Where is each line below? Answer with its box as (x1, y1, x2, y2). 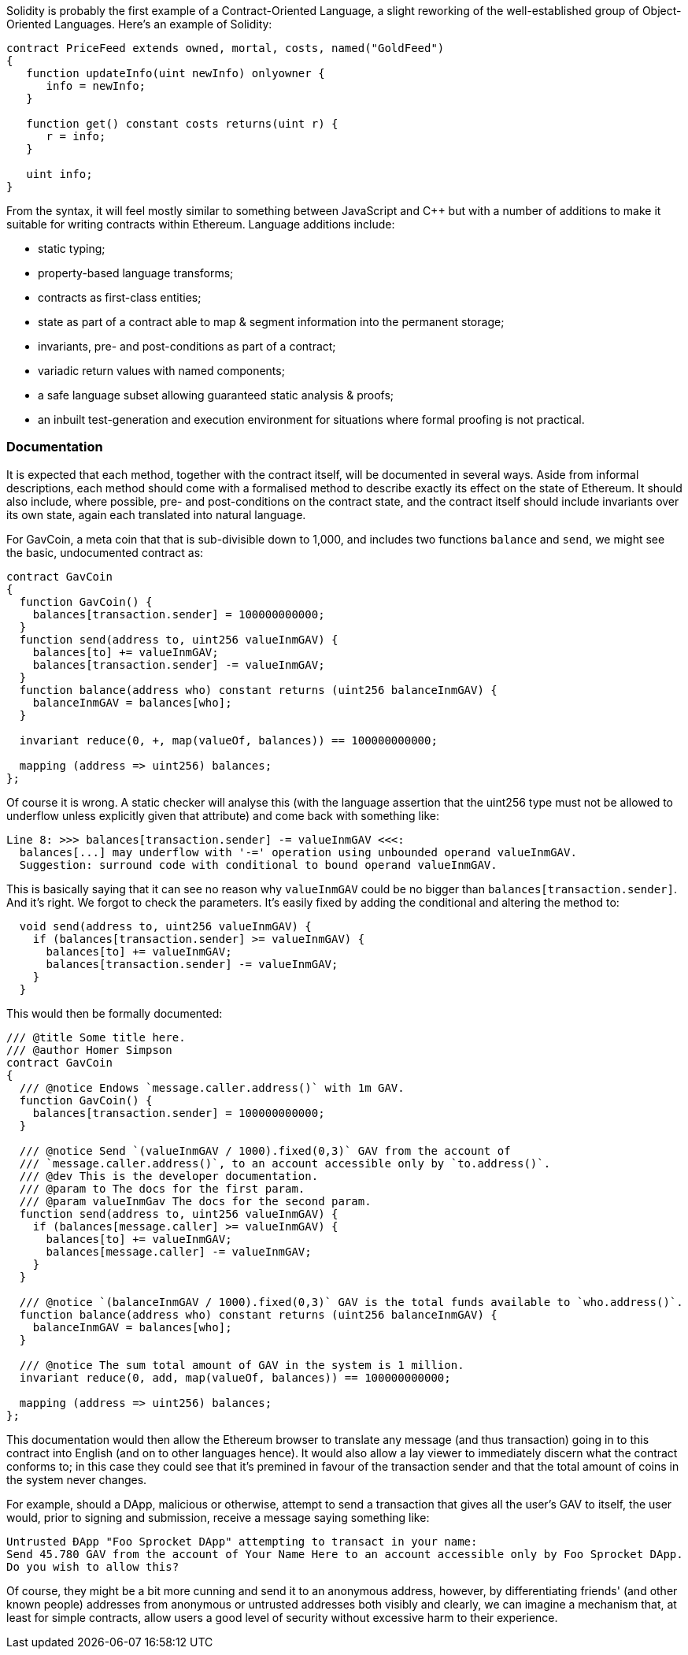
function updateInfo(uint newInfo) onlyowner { (26, 67, 325, 80)
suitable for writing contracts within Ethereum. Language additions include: (6, 217, 395, 231)
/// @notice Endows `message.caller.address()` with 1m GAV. (19, 1081, 405, 1094)
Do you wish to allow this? (6, 1560, 179, 1573)
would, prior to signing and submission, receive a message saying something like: (6, 1510, 430, 1524)
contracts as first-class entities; (38, 291, 202, 304)
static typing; (38, 242, 105, 255)
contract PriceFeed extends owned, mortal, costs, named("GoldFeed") (6, 42, 445, 54)
